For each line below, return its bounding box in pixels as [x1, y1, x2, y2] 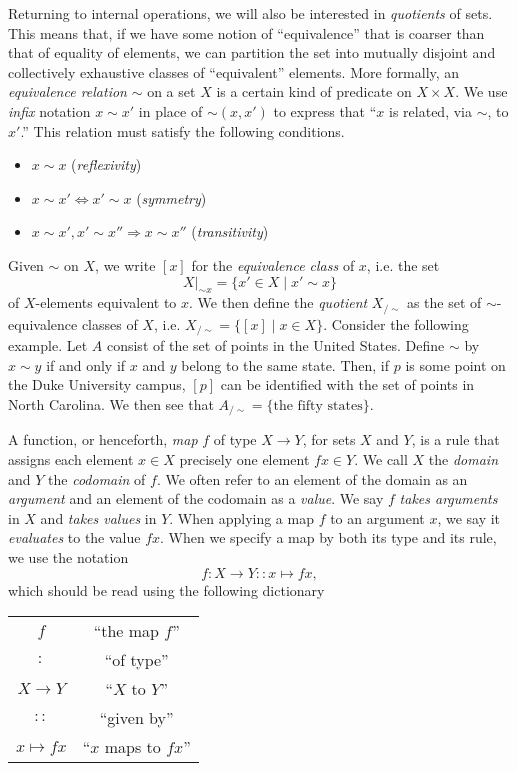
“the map [93, 619, 159, 643]
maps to [104, 735, 161, 759]
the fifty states [273, 399, 363, 414]
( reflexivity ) [71, 154, 142, 175]
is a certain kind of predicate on [216, 81, 412, 102]
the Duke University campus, [8, 374, 186, 395]
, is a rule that [411, 429, 500, 450]
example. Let [8, 335, 88, 356]
